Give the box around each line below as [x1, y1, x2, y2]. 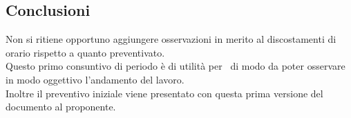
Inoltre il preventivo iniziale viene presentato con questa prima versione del [6, 86, 323, 100]
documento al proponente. [6, 99, 116, 114]
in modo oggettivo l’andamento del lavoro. [6, 72, 184, 86]
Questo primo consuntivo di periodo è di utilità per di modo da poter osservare [6, 59, 345, 73]
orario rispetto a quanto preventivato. [6, 45, 165, 59]
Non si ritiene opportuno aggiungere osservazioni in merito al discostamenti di [6, 32, 336, 46]
